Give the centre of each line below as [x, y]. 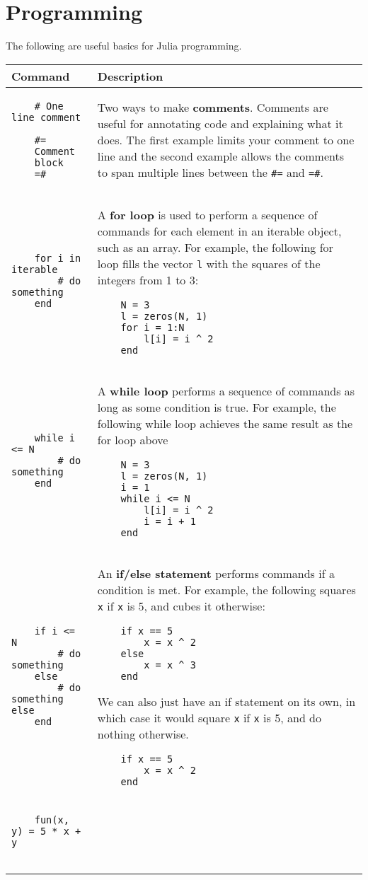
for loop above [133, 439]
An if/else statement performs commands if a [216, 573]
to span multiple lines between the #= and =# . [210, 173]
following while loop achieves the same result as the [225, 423]
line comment [46, 117]
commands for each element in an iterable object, [219, 231]
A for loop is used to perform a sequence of [207, 214]
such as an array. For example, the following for [215, 247]
